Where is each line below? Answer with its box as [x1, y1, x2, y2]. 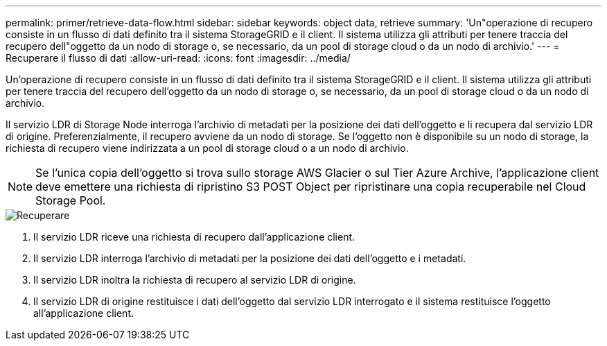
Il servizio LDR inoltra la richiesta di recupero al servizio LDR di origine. [33, 274, 356, 286]
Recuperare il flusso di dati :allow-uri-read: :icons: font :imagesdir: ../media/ [6, 52, 351, 64]
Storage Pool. [35, 193, 106, 207]
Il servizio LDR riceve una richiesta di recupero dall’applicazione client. [33, 231, 355, 243]
